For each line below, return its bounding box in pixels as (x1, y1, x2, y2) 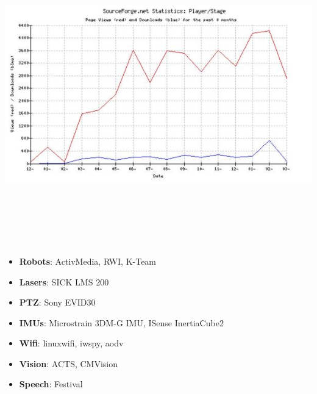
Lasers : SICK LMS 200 (19, 275, 109, 288)
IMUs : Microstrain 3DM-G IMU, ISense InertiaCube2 (19, 316, 224, 329)
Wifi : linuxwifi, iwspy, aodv (19, 337, 124, 349)
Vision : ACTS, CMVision (19, 357, 118, 370)
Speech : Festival (19, 378, 83, 390)
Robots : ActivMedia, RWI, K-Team (19, 254, 157, 267)
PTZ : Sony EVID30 (19, 296, 96, 309)
